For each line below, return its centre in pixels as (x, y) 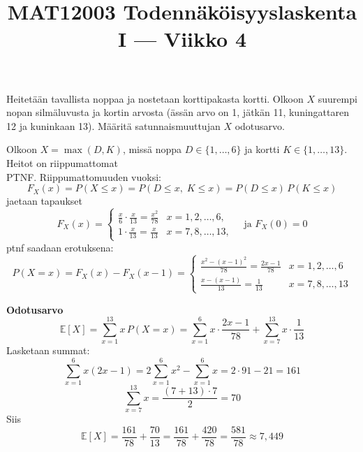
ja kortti (262, 149)
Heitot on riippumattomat (62, 162)
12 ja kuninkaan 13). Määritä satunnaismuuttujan (113, 125)
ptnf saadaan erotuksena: (60, 247)
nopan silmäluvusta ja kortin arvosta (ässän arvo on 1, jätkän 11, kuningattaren (178, 112)
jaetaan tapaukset (44, 201)
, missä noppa (152, 149)
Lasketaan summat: (48, 350)
